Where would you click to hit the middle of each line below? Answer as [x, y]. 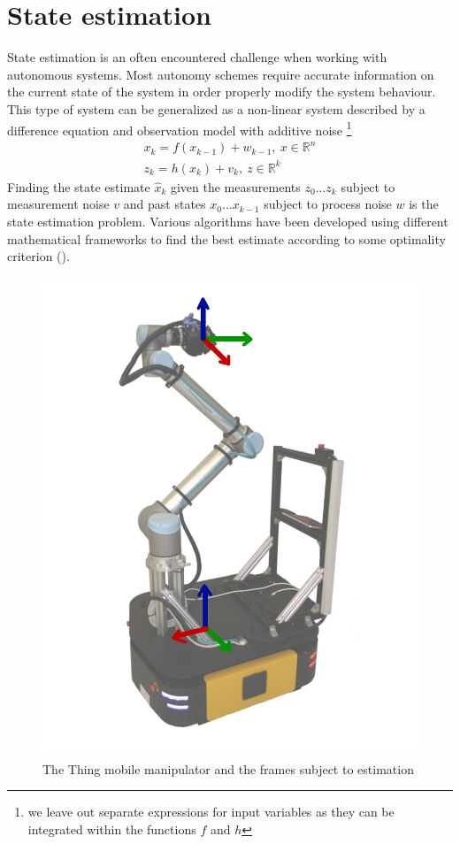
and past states [165, 204]
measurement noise [58, 204]
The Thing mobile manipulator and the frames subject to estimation [228, 768]
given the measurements [235, 186]
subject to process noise [328, 204]
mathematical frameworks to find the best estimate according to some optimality [226, 238]
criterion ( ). [38, 256]
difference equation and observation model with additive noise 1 [180, 128]
